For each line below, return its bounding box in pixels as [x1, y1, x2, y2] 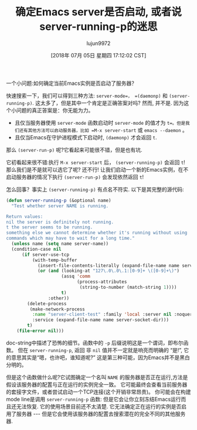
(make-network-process [29, 306, 85, 312]
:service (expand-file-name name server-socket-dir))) [32, 317, 169, 323]
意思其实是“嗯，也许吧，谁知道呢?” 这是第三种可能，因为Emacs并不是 [11, 354, 180, 361]
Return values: [6, 213, 43, 220]
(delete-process [27, 301, 67, 306]
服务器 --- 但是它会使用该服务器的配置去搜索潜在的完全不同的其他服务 [16, 410, 186, 417]
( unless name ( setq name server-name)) [11, 241, 109, 247]
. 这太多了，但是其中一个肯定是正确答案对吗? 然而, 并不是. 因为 [32, 99, 184, 106]
